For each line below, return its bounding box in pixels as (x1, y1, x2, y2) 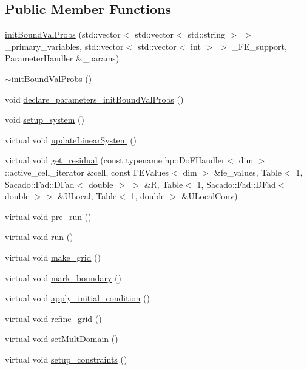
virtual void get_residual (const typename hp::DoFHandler (5, 154, 225, 166)
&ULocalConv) (181, 190, 238, 202)
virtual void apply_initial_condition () (5, 292, 150, 304)
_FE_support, (232, 39, 287, 52)
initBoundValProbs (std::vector (5, 28, 121, 41)
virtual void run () (5, 230, 73, 243)
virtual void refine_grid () (5, 312, 102, 324)
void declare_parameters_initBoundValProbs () (5, 92, 184, 105)
